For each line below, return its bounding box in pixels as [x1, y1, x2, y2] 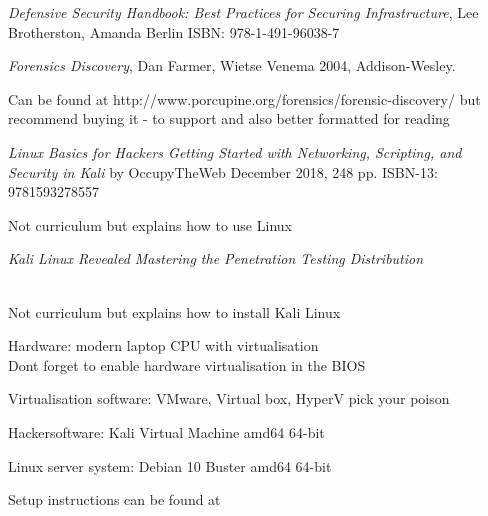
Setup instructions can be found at [8, 489, 221, 510]
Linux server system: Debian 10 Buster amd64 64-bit [8, 455, 332, 476]
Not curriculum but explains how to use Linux [8, 214, 292, 235]
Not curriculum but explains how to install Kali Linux [8, 301, 341, 322]
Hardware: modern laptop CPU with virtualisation [8, 335, 319, 356]
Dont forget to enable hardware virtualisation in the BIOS [8, 354, 366, 375]
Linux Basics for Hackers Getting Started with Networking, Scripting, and [8, 141, 462, 162]
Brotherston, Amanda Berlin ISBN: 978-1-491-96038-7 [8, 21, 340, 42]
